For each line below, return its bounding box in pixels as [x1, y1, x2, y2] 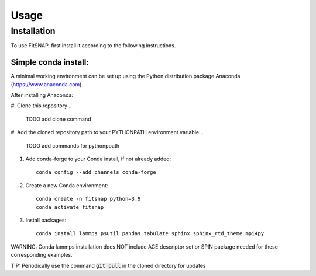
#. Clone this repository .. [11, 102, 72, 109]
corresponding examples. [11, 251, 73, 258]
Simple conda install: [11, 57, 89, 67]
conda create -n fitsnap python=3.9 [36, 195, 141, 202]
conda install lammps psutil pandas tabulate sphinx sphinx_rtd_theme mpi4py [36, 230, 265, 237]
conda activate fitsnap [36, 204, 104, 210]
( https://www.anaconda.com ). [11, 81, 83, 88]
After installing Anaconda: [11, 92, 73, 99]
